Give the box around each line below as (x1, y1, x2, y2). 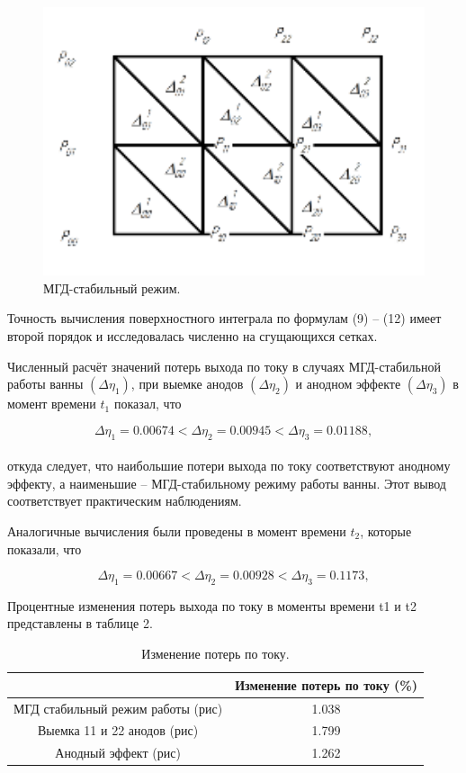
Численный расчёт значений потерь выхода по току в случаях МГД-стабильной (7, 356, 441, 375)
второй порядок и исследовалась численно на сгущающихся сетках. (7, 326, 378, 345)
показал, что (113, 394, 182, 413)
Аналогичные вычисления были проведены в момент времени (7, 521, 346, 540)
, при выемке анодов (130, 374, 244, 393)
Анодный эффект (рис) (55, 743, 181, 762)
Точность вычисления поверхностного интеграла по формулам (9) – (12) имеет (7, 309, 442, 328)
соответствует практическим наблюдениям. (7, 491, 242, 510)
